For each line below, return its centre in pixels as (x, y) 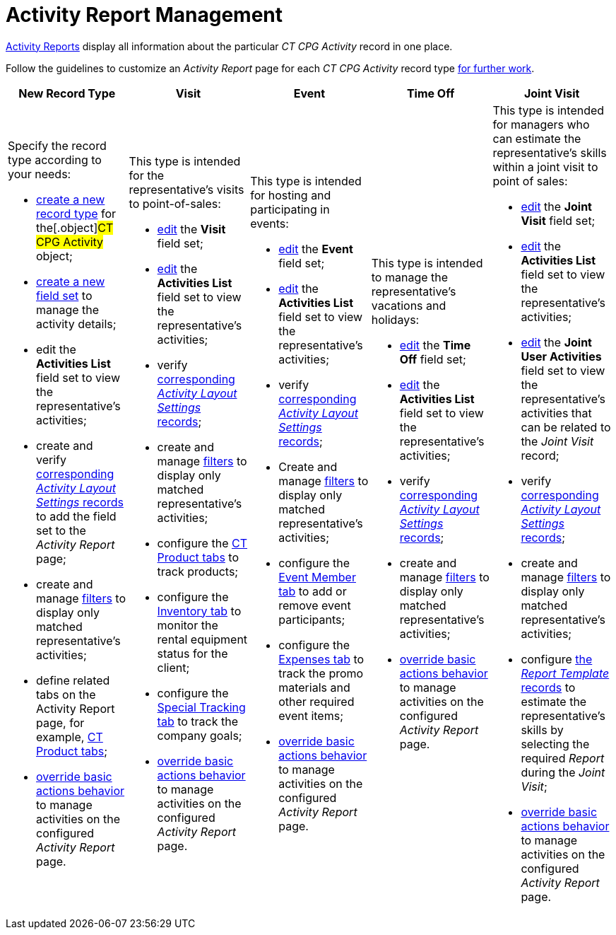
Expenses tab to (321, 659)
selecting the (555, 744)
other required (316, 701)
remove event (315, 605)
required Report (563, 758)
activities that (556, 413)
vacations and (409, 305)
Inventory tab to (199, 611)
